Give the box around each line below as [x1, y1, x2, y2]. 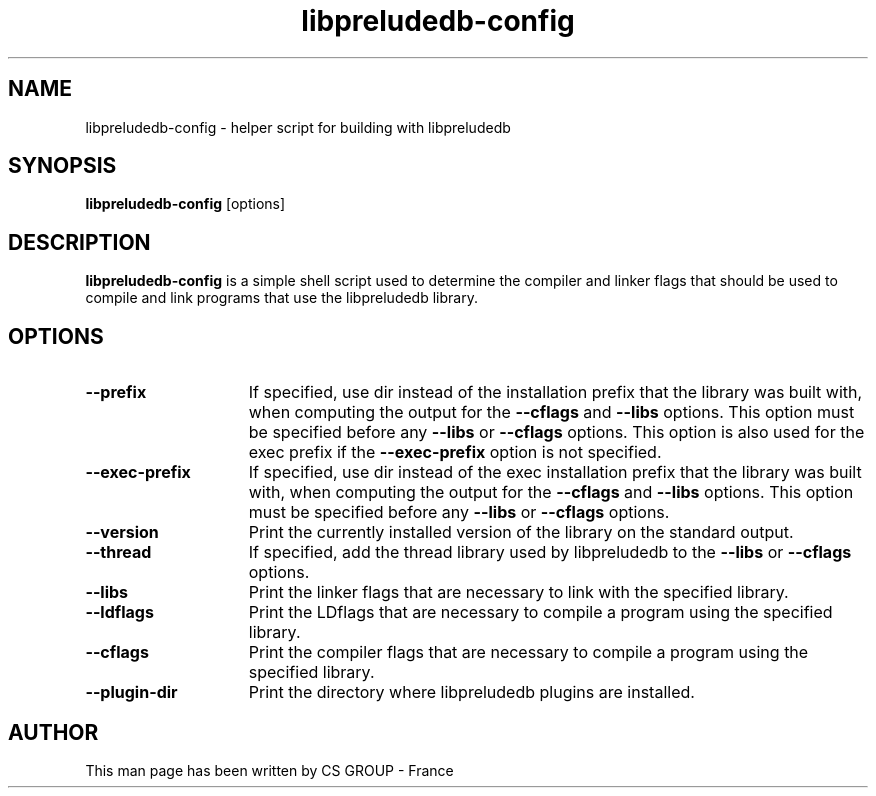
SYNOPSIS [8, 153, 117, 179]
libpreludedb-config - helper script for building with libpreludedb [85, 118, 511, 136]
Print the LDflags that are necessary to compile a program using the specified [248, 602, 833, 623]
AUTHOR [8, 719, 99, 745]
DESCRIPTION [8, 229, 151, 255]
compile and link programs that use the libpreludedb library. [85, 289, 478, 307]
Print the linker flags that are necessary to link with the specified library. [248, 582, 789, 603]
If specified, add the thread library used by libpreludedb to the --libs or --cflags [248, 542, 852, 563]
